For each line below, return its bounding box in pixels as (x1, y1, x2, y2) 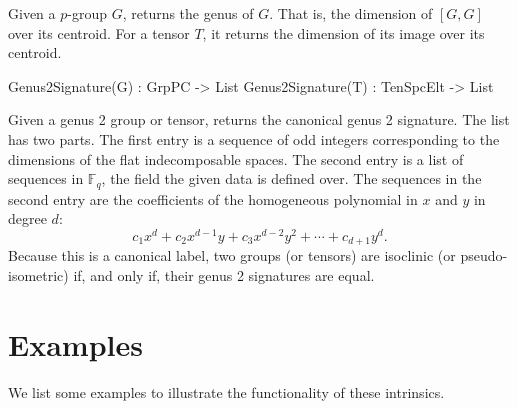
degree (8, 208, 47, 229)
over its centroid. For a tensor (8, 22, 190, 43)
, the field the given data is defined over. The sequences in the (101, 168, 482, 189)
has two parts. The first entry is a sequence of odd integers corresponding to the (8, 128, 500, 149)
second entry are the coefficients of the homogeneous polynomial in (8, 188, 418, 209)
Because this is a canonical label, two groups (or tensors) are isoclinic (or (8, 245, 456, 266)
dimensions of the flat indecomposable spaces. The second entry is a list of (8, 148, 464, 169)
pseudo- (460, 245, 508, 266)
